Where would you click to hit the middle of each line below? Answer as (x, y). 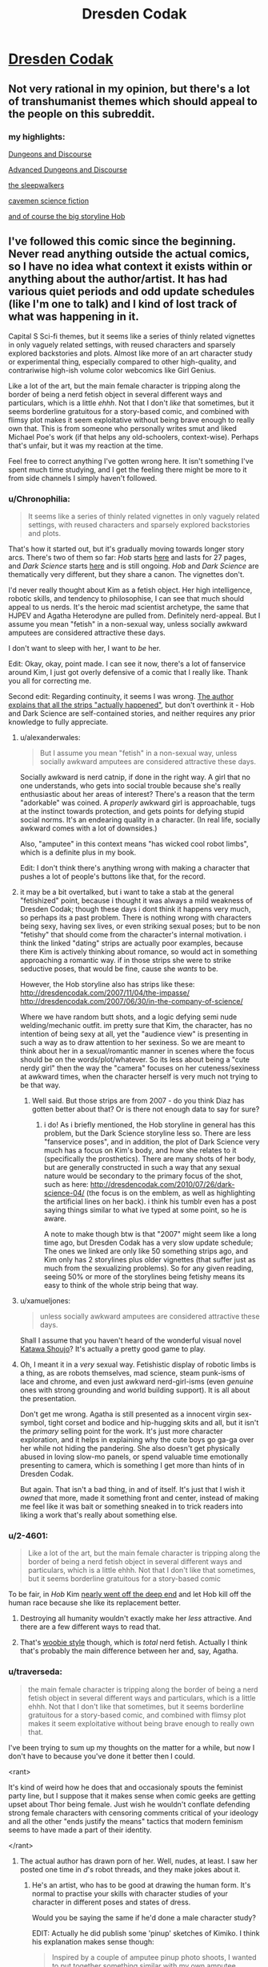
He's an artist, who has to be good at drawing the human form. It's (141, 1885)
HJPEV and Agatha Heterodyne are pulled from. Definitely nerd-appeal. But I (134, 616)
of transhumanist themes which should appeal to (133, 101)
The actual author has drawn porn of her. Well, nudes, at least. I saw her (139, 1861)
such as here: (66, 1184)
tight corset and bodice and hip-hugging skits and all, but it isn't (153, 1422)
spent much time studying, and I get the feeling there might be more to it (128, 469)
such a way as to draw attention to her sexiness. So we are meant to (132, 1042)
